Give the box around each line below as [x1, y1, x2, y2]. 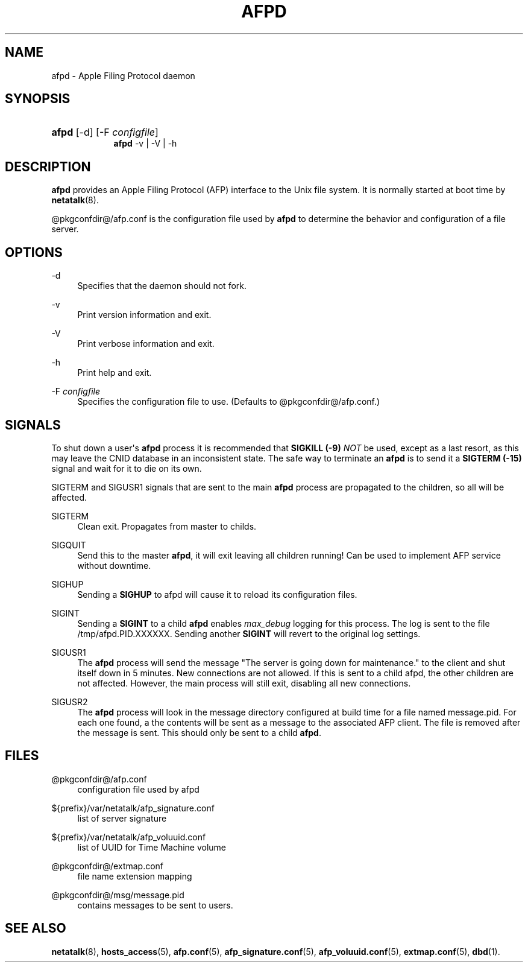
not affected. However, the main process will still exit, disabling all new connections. [77, 677, 411, 688]
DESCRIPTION [5, 159, 91, 174]
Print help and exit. [77, 367, 152, 378]
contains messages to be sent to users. [77, 899, 233, 910]
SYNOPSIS [5, 91, 71, 107]
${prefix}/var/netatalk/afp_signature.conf [51, 802, 215, 813]
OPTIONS [5, 244, 63, 260]
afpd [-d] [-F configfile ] [51, 126, 159, 139]
